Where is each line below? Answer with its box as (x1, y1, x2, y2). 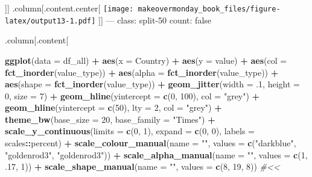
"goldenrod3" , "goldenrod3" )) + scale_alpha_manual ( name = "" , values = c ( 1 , (5, 148, 308, 161)
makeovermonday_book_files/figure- (138, 5, 281, 13)
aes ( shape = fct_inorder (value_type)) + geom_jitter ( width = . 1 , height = (5, 78, 300, 90)
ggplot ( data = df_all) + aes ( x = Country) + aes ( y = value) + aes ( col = (5, 54, 287, 66)
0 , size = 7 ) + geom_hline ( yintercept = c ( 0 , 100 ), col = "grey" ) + (5, 89, 260, 102)
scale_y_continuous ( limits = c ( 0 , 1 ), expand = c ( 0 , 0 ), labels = (5, 125, 255, 137)
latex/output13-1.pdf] (5, 16, 96, 25)
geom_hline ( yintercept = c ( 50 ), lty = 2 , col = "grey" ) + (5, 101, 222, 114)
